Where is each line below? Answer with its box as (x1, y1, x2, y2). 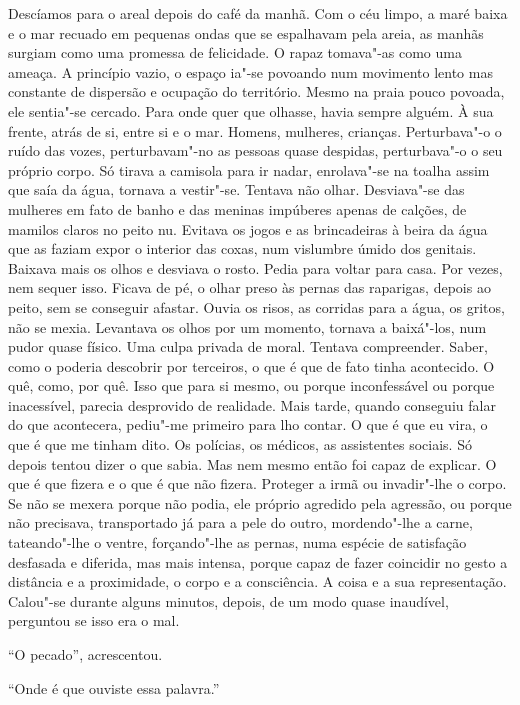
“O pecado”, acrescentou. (8, 644, 163, 664)
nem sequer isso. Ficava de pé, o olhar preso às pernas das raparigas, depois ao (8, 277, 491, 298)
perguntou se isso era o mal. (8, 610, 180, 631)
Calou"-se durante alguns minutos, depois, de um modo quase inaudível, (8, 590, 449, 611)
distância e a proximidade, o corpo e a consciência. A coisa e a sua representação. (8, 571, 507, 592)
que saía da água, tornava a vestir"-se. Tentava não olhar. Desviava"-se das (8, 179, 465, 200)
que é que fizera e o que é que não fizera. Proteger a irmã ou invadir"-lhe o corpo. (8, 473, 507, 494)
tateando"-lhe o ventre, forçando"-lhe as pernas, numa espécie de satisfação (8, 532, 467, 553)
